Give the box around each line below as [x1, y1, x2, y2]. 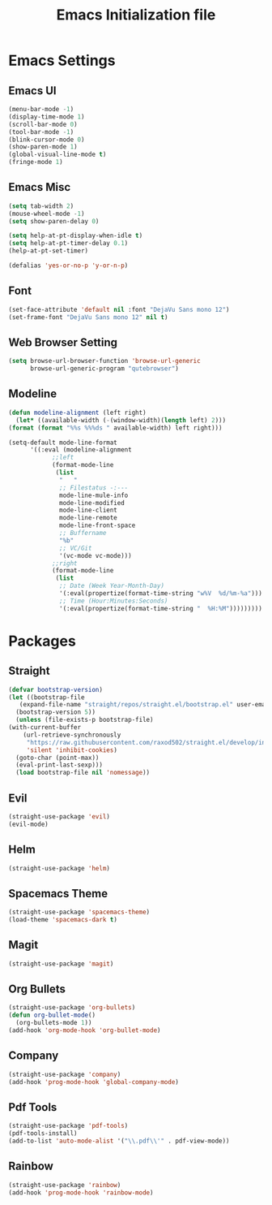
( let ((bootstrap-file [8, 693, 85, 702]
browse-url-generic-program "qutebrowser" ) [29, 365, 180, 373]
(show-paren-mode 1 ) [8, 143, 79, 151]
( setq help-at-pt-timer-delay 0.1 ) [8, 240, 129, 248]
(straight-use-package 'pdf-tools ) [8, 1122, 129, 1130]
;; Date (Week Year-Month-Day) [59, 582, 164, 590]
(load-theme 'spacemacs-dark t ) [8, 916, 117, 924]
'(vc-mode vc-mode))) [59, 551, 132, 559]
